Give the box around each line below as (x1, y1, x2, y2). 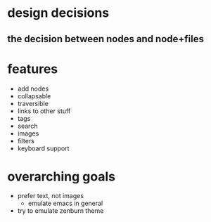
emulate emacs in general (27, 199, 103, 208)
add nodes (17, 84, 49, 93)
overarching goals (7, 169, 116, 184)
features (7, 61, 58, 77)
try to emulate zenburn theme (17, 207, 104, 215)
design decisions (7, 5, 110, 21)
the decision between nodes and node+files (7, 33, 205, 45)
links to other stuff (17, 107, 71, 115)
